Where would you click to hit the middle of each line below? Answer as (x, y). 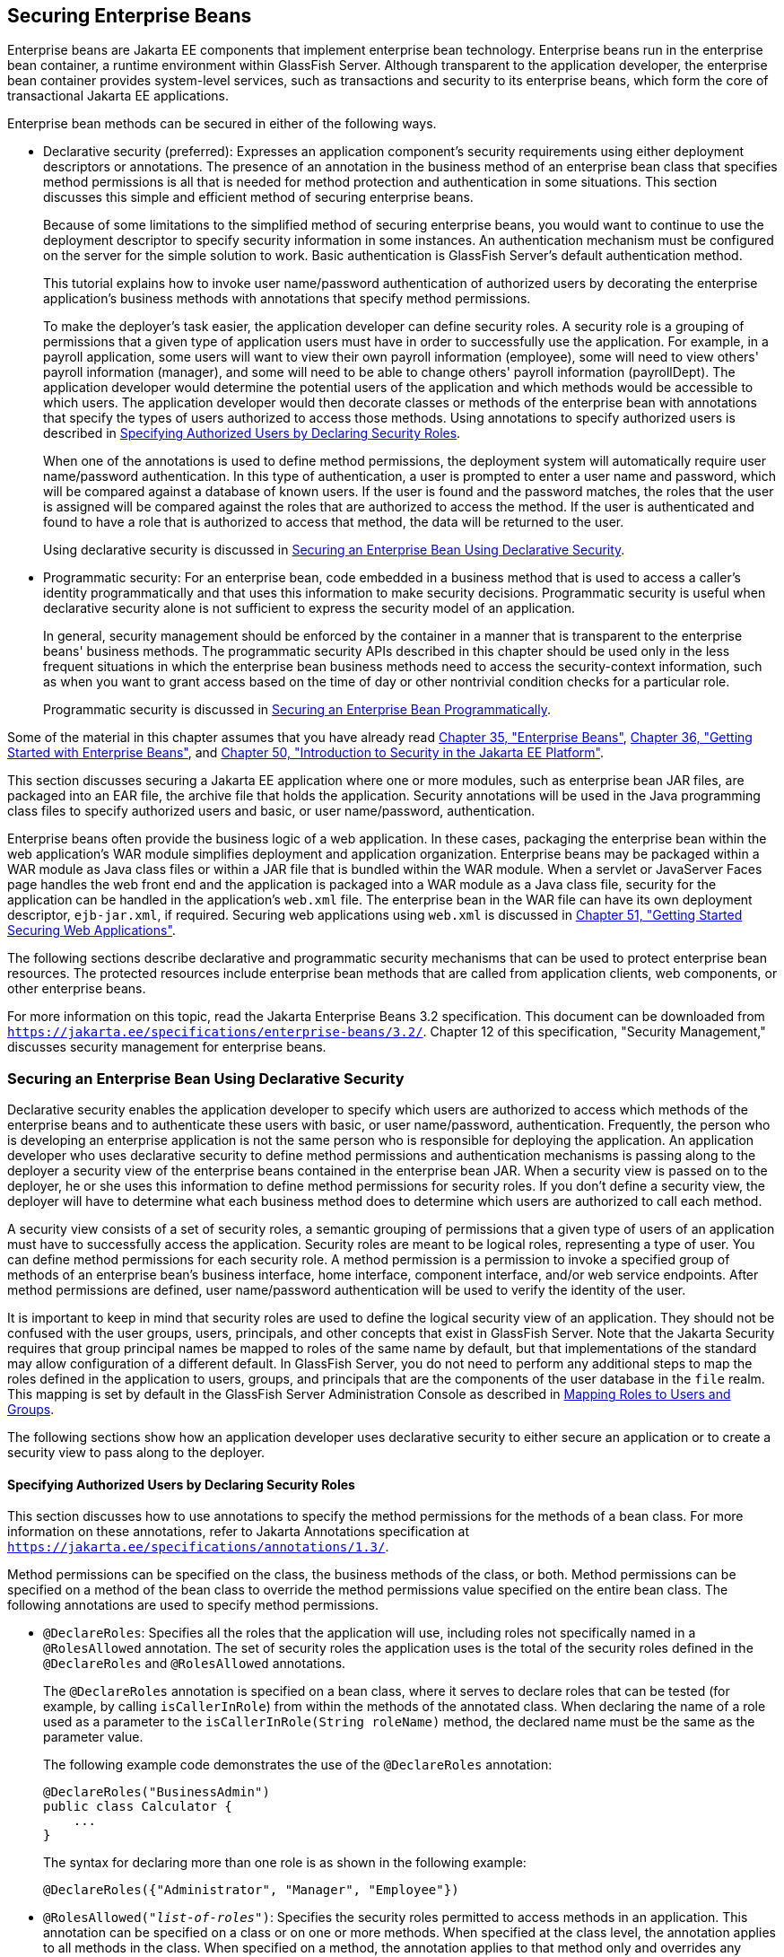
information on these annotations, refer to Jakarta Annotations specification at (239, 1532)
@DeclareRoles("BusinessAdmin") (157, 1792)
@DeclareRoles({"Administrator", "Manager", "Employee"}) (251, 1890)
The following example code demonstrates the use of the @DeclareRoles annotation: (298, 1765)
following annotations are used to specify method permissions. (193, 1605)
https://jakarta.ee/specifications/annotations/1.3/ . (198, 1547)
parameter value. (93, 1737)
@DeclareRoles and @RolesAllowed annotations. (195, 1664)
